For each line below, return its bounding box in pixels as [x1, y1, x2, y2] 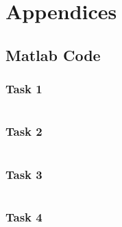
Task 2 [5, 123, 42, 140]
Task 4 [5, 208, 42, 225]
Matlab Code [5, 44, 101, 65]
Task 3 [5, 165, 42, 182]
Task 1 [5, 80, 42, 97]
